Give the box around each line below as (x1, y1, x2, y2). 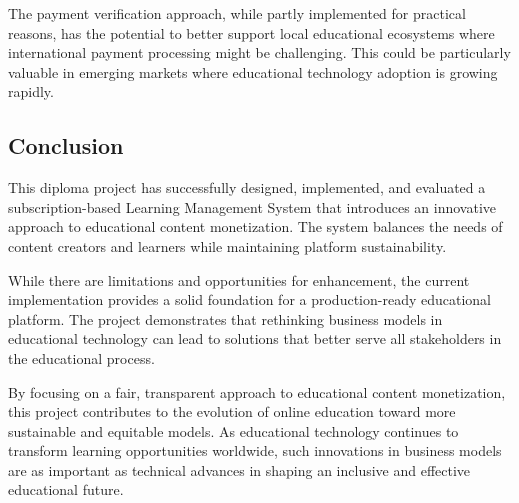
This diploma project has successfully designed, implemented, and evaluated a (8, 177, 486, 198)
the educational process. (8, 347, 155, 368)
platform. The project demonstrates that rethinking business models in (8, 308, 443, 329)
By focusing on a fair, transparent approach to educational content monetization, (8, 381, 506, 402)
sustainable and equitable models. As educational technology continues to (8, 420, 459, 441)
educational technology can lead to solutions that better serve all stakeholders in (8, 328, 502, 349)
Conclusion (8, 130, 124, 161)
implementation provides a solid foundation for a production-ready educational (8, 289, 491, 310)
